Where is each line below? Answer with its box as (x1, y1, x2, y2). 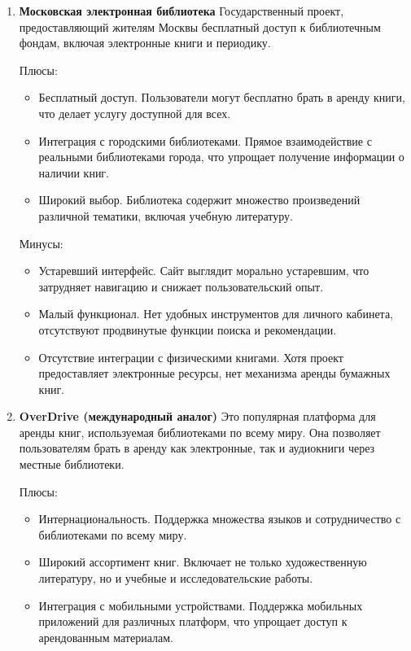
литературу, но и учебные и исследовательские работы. (38, 570, 313, 587)
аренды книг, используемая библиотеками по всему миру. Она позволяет (19, 423, 381, 440)
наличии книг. (38, 164, 110, 181)
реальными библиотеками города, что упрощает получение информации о (38, 148, 404, 165)
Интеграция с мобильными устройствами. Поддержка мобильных (38, 596, 363, 614)
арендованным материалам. (38, 628, 173, 645)
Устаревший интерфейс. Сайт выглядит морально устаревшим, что (38, 262, 369, 279)
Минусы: (19, 234, 63, 251)
